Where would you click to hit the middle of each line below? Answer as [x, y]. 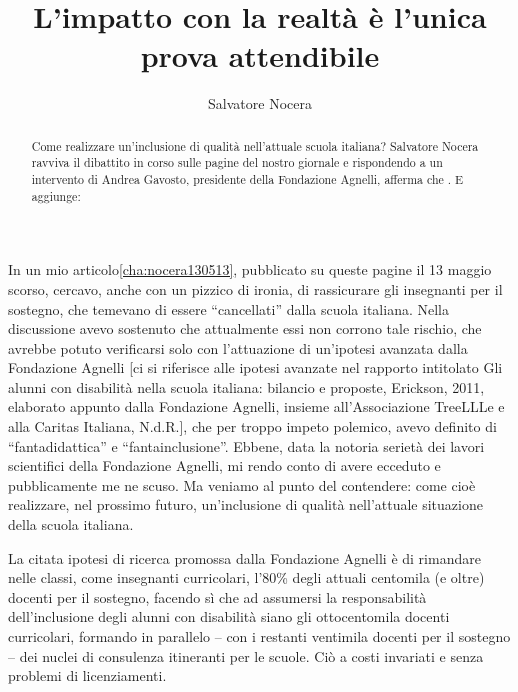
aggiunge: [56, 195]
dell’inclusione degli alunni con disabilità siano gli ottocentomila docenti [229, 616]
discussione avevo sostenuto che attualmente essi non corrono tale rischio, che [245, 328]
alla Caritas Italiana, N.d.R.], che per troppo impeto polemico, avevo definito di [252, 426]
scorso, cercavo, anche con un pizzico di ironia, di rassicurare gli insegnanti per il [255, 288]
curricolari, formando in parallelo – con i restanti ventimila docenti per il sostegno [259, 636]
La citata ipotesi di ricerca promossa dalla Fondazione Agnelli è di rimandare [244, 557]
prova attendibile [260, 55]
